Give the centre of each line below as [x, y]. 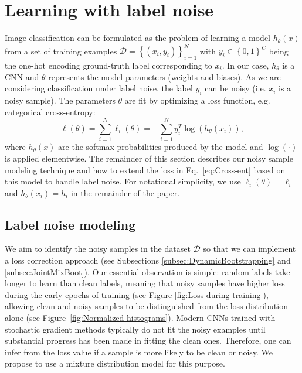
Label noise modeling [70, 224]
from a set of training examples [61, 51]
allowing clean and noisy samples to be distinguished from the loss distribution [146, 306]
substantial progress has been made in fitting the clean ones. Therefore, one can [148, 341]
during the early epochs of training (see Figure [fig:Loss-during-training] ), [137, 294]
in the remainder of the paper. [125, 192]
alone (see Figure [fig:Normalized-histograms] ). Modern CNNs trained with [140, 318]
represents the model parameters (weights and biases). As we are [164, 76]
